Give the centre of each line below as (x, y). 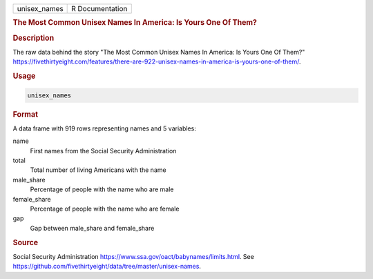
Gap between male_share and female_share (92, 228)
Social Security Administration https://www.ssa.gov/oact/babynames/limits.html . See (134, 256)
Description (34, 38)
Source (26, 242)
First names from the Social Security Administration (103, 151)
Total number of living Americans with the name (98, 170)
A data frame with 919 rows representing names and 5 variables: (104, 128)
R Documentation (99, 9)
